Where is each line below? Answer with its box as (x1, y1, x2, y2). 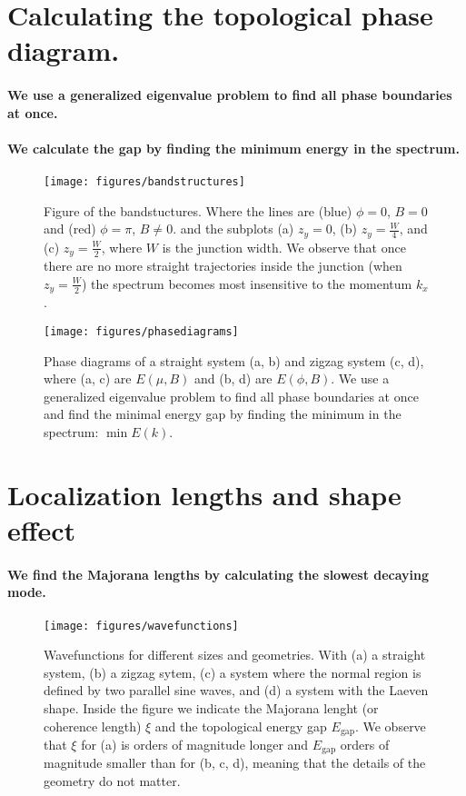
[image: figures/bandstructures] (44, 175, 245, 189)
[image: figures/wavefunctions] (44, 619, 239, 632)
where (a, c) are (44, 369, 132, 388)
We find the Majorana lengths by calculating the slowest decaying (7, 564, 430, 583)
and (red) (44, 219, 96, 238)
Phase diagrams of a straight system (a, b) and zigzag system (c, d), (44, 351, 424, 370)
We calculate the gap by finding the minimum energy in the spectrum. (7, 138, 460, 157)
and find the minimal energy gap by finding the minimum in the (44, 404, 402, 423)
